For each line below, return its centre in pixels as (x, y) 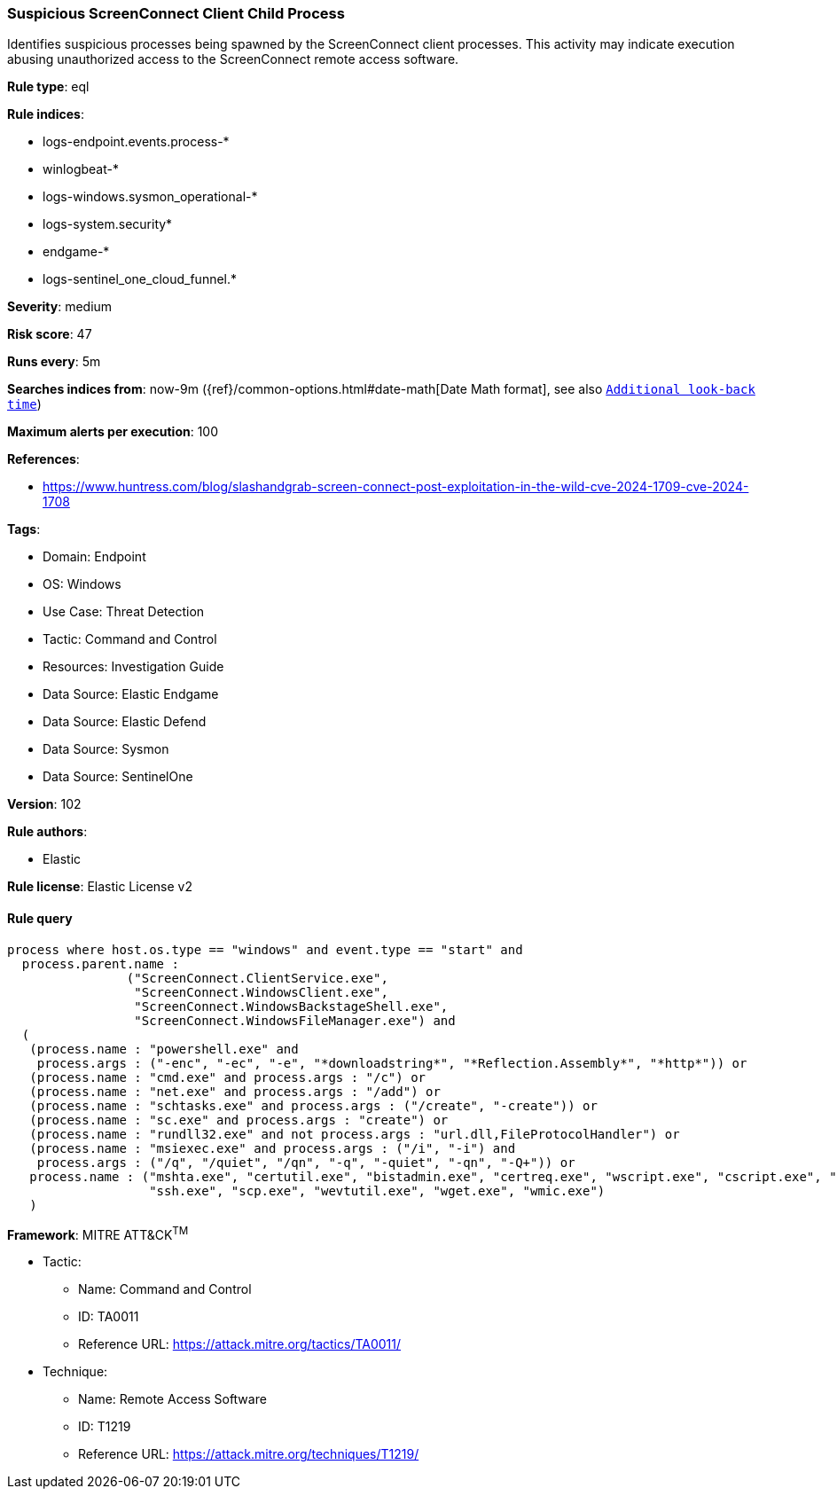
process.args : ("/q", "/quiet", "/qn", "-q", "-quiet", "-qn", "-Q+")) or (306, 1162)
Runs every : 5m (54, 362)
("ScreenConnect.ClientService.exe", (257, 978)
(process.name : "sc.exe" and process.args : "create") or (239, 1120)
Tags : (24, 529)
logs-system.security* (108, 224)
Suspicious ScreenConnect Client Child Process (176, 13)
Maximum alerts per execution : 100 (113, 432)
